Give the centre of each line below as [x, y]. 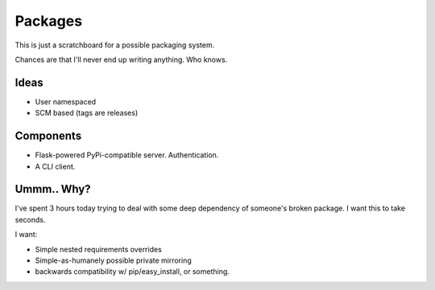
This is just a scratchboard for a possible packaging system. [115, 45]
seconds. [30, 219]
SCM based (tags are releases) [87, 113]
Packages [49, 21]
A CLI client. [55, 166]
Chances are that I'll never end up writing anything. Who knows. [121, 59]
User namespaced [66, 101]
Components [48, 136]
